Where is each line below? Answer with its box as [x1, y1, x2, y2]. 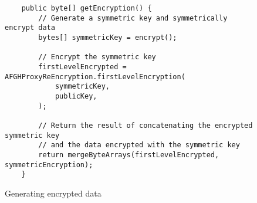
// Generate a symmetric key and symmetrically [38, 13, 228, 22]
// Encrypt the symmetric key [38, 53, 156, 62]
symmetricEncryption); [5, 160, 93, 169]
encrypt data [5, 23, 55, 32]
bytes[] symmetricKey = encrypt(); [38, 33, 177, 42]
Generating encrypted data [5, 187, 102, 199]
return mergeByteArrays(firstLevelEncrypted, [38, 150, 219, 159]
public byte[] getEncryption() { [21, 4, 152, 12]
